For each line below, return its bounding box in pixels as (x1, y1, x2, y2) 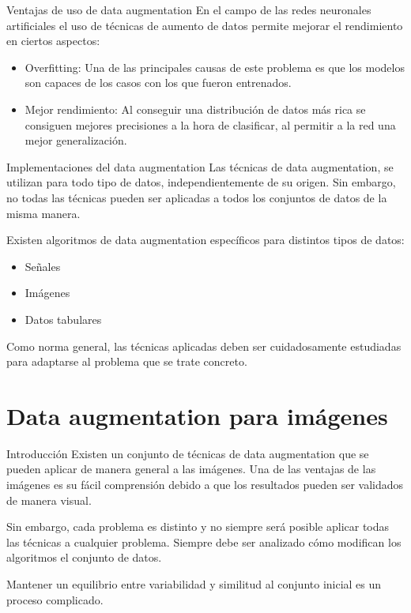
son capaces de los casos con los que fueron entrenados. (25, 74, 292, 91)
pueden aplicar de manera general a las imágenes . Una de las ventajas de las (6, 461, 376, 477)
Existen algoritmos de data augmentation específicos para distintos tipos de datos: (6, 231, 405, 248)
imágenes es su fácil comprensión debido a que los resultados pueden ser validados (6, 476, 404, 492)
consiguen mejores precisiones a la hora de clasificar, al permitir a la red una (25, 116, 396, 133)
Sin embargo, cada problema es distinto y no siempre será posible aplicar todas (6, 518, 390, 535)
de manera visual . (6, 491, 92, 508)
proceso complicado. (6, 591, 104, 607)
